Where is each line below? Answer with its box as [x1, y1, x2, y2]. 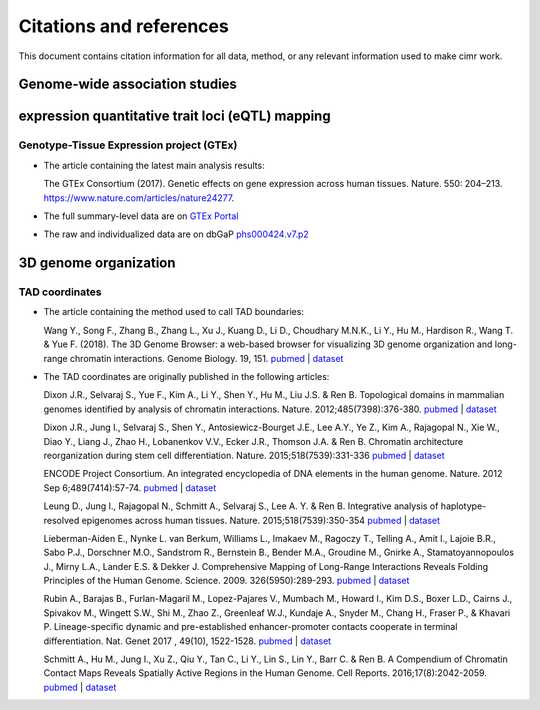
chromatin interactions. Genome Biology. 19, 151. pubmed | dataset [70, 352, 344, 364]
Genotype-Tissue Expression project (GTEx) [18, 138, 238, 152]
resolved [43, 514, 80, 526]
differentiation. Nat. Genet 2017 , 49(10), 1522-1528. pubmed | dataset [43, 635, 332, 647]
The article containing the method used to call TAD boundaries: [43, 306, 305, 318]
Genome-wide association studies [18, 76, 237, 93]
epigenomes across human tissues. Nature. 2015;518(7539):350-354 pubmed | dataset [81, 514, 440, 526]
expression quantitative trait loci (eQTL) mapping [18, 108, 331, 125]
